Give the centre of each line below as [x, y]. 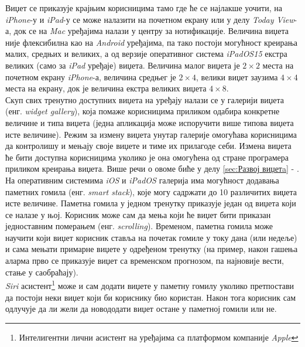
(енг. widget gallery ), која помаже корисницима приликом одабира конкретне [143, 111]
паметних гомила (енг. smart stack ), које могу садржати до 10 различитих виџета [151, 191]
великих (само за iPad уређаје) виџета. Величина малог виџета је [123, 65]
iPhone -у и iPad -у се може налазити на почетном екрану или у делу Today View [150, 19]
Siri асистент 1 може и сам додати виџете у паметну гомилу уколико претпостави [150, 285]
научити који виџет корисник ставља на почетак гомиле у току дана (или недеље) [151, 237]
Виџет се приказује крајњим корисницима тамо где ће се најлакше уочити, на [144, 8]
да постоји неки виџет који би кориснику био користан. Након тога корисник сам [151, 297]
